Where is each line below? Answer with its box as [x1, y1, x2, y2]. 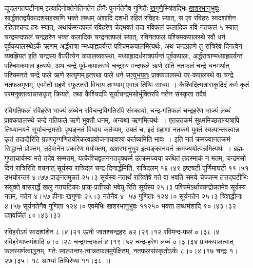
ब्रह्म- [234, 143, 245, 153]
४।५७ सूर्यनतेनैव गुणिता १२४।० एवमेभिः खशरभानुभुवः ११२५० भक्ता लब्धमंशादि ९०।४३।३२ [4, 200, 236, 211]
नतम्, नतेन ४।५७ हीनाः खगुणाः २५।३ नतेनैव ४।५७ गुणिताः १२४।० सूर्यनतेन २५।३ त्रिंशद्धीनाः [4, 191, 243, 201]
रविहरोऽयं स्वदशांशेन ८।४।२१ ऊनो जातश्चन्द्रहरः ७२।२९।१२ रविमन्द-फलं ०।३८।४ [4, 227, 220, 237]
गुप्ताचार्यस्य [4, 153, 32, 163]
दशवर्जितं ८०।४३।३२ [4, 210, 61, 220]
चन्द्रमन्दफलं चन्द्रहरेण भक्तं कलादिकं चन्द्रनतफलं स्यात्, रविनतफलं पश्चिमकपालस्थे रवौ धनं [4, 31, 226, 41]
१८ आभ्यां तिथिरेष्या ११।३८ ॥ [31, 255, 110, 265]
